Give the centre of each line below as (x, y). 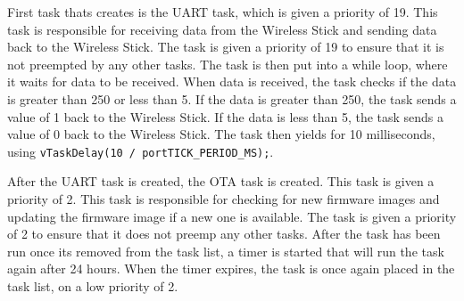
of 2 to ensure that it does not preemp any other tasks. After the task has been (224, 234)
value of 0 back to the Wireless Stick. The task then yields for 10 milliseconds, (221, 134)
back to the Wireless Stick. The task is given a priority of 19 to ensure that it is (226, 47)
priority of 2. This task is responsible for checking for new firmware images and (224, 199)
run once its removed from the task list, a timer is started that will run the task (226, 251)
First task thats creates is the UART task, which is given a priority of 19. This (223, 12)
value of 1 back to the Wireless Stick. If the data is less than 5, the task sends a (226, 116)
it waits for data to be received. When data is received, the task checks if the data (232, 81)
